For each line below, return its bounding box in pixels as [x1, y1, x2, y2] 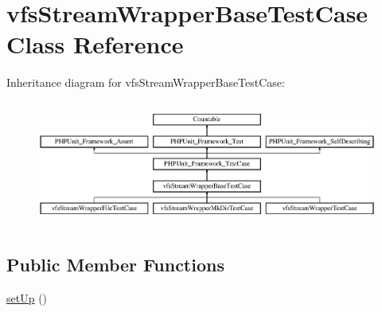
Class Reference [6, 28, 184, 60]
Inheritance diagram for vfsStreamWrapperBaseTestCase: [6, 74, 285, 91]
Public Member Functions [6, 252, 224, 276]
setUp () [6, 289, 48, 306]
